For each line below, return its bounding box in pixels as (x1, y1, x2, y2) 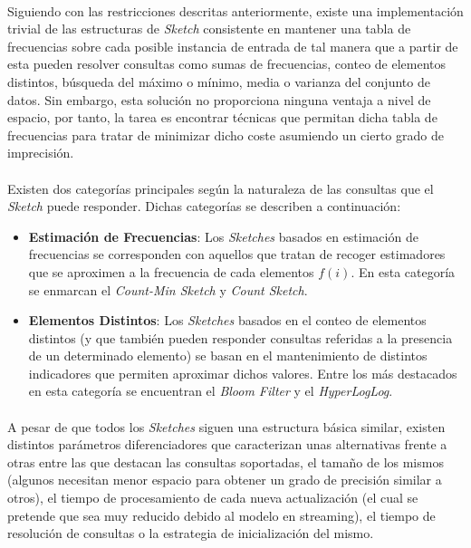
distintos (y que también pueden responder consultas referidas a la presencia (28, 328, 453, 347)
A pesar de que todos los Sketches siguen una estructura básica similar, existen (7, 417, 446, 436)
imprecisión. (7, 143, 74, 162)
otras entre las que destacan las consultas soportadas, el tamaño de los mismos (7, 452, 444, 471)
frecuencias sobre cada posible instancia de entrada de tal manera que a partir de (7, 36, 458, 55)
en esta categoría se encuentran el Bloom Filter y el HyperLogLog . (28, 381, 393, 400)
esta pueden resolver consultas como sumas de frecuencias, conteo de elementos (7, 54, 447, 73)
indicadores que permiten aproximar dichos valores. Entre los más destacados (28, 363, 457, 382)
